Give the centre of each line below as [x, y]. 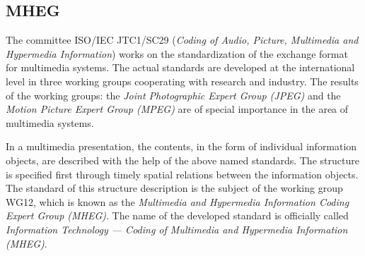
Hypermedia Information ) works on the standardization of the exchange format [177, 53]
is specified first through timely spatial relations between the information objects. [182, 174]
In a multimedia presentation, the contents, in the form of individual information [181, 146]
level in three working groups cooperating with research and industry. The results [182, 81]
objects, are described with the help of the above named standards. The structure [182, 160]
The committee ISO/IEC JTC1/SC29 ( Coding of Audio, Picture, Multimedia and [182, 40]
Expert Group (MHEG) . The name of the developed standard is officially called [177, 215]
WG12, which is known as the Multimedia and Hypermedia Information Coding [178, 201]
